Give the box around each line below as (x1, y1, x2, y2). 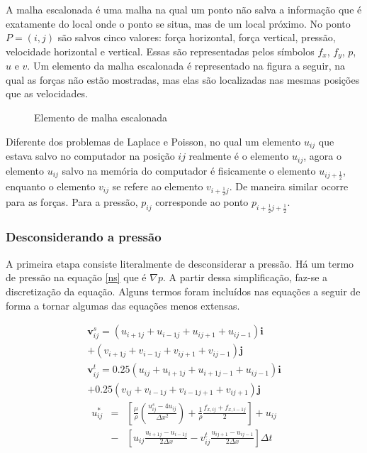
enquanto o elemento (6, 178, 96, 193)
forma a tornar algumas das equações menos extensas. (6, 298, 240, 312)
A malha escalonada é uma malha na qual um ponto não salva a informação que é (6, 2, 362, 16)
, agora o (303, 148, 341, 163)
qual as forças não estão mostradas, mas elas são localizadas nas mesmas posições (6, 72, 360, 87)
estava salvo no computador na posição (6, 148, 175, 163)
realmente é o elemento (188, 148, 289, 163)
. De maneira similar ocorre (229, 178, 349, 193)
